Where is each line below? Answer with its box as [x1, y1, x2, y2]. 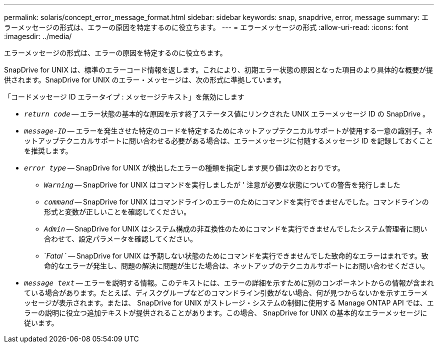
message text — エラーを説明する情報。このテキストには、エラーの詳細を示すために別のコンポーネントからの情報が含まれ [24, 278, 434, 287]
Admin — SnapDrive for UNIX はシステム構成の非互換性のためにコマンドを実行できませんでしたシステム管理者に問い [44, 224, 427, 233]
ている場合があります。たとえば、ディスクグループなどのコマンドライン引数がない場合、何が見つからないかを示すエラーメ [24, 288, 428, 297]
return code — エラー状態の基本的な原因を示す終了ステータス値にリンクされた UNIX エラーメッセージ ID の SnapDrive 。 [24, 109, 430, 118]
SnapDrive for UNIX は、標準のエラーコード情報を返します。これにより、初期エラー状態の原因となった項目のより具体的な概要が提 [4, 65, 433, 74]
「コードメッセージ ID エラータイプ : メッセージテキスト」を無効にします [4, 92, 244, 101]
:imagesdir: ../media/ [4, 32, 72, 40]
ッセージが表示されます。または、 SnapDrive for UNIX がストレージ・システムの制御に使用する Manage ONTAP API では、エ [24, 298, 434, 307]
